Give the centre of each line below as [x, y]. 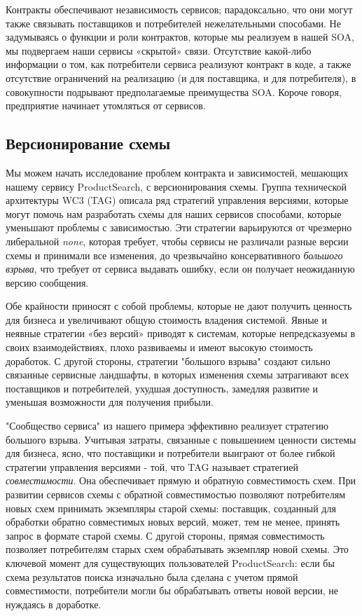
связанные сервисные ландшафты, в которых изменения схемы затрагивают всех [177, 375]
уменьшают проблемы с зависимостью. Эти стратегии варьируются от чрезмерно [179, 227]
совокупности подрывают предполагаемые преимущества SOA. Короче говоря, [174, 91]
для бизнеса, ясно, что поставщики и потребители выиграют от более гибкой [170, 453]
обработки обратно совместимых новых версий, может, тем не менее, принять [173, 522]
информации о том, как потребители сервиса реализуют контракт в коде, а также [179, 64]
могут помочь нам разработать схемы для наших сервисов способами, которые [174, 213]
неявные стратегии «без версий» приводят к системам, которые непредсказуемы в [181, 333]
